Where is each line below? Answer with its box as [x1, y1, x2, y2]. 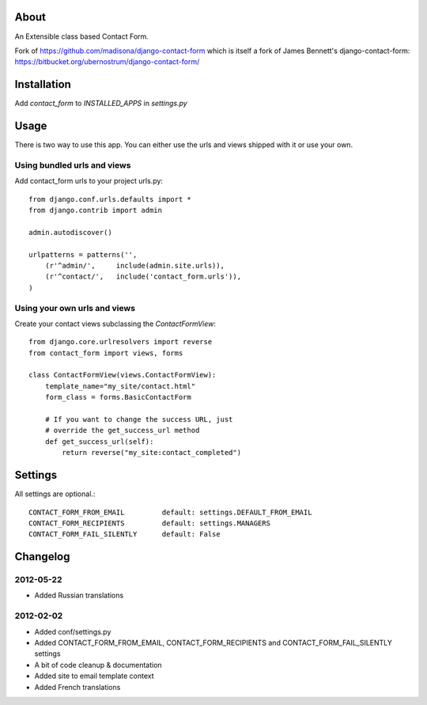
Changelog [14, 550, 70, 563]
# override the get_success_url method [44, 426, 200, 435]
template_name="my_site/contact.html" [44, 381, 196, 391]
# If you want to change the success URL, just [44, 415, 233, 424]
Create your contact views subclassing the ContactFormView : [14, 319, 217, 328]
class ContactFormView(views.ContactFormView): [28, 370, 217, 380]
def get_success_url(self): [44, 437, 154, 446]
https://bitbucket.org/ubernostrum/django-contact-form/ [14, 57, 200, 66]
